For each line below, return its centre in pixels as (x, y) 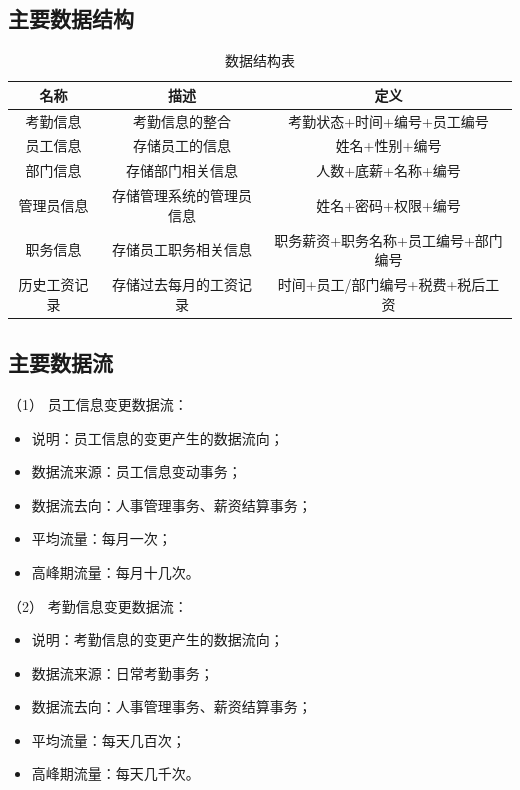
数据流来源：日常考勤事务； (122, 672)
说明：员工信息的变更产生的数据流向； (157, 437)
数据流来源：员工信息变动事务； (136, 471)
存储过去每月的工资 (174, 284)
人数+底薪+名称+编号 (388, 170)
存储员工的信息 (181, 145)
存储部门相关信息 (181, 170)
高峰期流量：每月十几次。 (115, 571)
